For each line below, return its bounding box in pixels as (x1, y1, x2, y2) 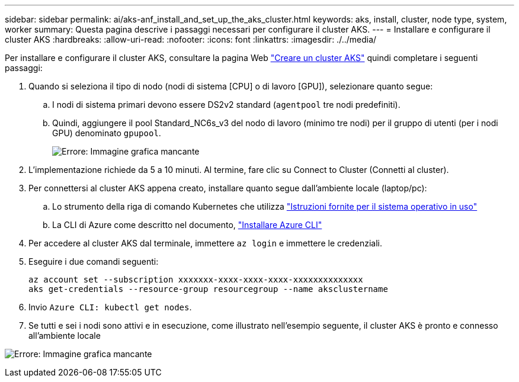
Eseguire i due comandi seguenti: (28, 256, 159, 267)
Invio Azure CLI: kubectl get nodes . (28, 302, 192, 312)
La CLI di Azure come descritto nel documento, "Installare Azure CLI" (52, 220, 322, 230)
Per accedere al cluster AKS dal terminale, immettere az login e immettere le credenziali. (28, 238, 382, 248)
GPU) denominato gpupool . (52, 128, 161, 138)
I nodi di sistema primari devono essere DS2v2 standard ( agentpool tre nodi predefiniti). (52, 99, 401, 110)
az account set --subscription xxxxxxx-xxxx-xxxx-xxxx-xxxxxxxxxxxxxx (28, 275, 363, 284)
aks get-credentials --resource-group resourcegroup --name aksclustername (28, 284, 388, 294)
